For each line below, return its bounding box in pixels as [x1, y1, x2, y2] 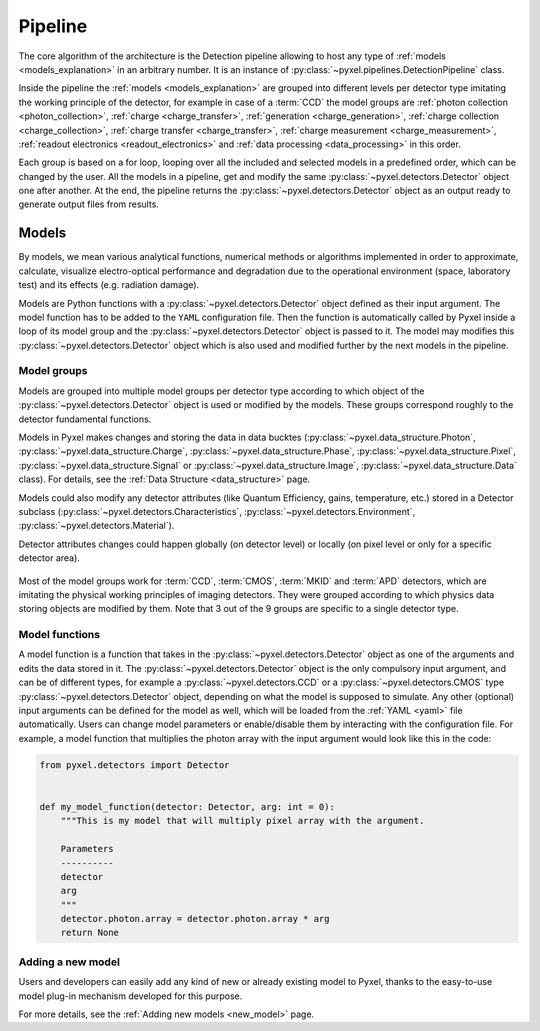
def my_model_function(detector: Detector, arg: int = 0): [39, 801, 335, 812]
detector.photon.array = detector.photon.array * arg [60, 913, 330, 925]
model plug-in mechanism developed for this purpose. [18, 990, 243, 1002]
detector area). [18, 552, 80, 564]
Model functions [18, 628, 100, 642]
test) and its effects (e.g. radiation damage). [18, 279, 200, 291]
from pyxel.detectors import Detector [39, 759, 230, 770]
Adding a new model [18, 955, 120, 969]
